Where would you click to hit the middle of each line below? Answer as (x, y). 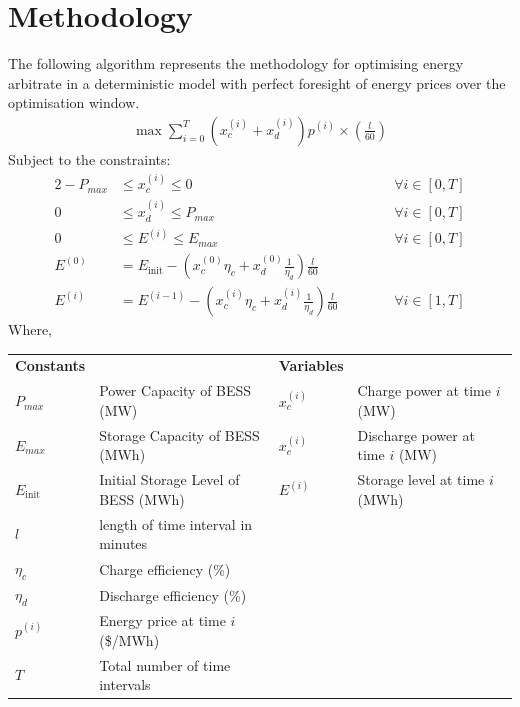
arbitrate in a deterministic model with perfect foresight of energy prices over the (257, 82)
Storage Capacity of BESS (179, 434)
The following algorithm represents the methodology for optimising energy (236, 63)
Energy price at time (162, 620)
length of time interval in (176, 523)
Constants (50, 365)
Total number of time (165, 664)
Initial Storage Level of (169, 479)
